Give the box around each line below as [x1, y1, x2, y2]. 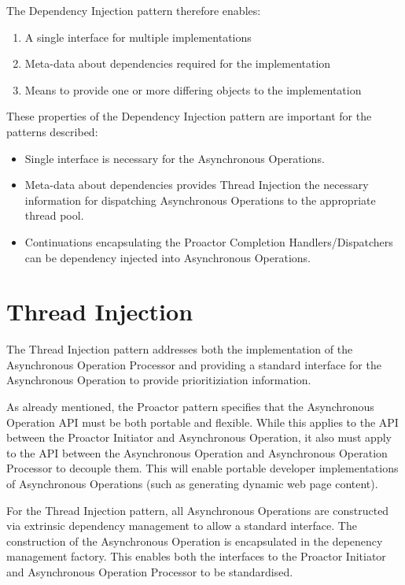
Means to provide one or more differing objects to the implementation [24, 81, 362, 98]
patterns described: [6, 123, 98, 139]
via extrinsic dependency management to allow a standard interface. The [6, 517, 357, 534]
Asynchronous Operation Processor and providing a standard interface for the [6, 356, 381, 372]
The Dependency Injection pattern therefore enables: [6, 2, 261, 18]
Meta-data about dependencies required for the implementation [24, 55, 331, 72]
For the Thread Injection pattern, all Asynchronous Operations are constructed [6, 502, 389, 518]
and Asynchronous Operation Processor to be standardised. [6, 563, 293, 579]
